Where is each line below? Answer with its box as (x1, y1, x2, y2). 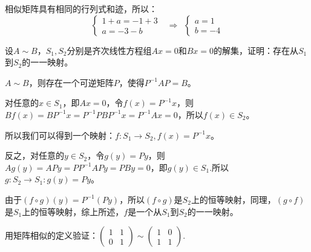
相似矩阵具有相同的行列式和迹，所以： (5, 2, 157, 15)
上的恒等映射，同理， (191, 193, 276, 205)
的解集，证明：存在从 (214, 44, 298, 56)
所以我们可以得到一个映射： (5, 128, 115, 141)
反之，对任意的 (5, 149, 64, 162)
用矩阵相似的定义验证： (5, 229, 98, 242)
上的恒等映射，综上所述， (22, 205, 124, 217)
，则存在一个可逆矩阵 (28, 76, 114, 88)
